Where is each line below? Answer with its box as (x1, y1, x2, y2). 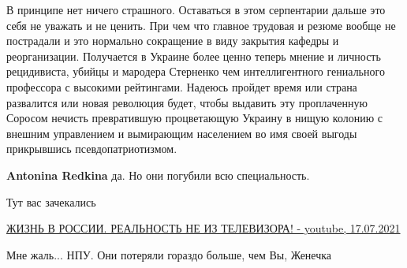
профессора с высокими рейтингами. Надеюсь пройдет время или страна (6, 78, 357, 95)
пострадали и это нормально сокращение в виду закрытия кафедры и (6, 32, 339, 49)
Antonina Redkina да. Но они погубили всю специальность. (6, 166, 310, 183)
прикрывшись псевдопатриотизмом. (6, 140, 177, 157)
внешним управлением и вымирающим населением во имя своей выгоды (6, 125, 357, 141)
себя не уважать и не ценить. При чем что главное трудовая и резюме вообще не (6, 17, 396, 33)
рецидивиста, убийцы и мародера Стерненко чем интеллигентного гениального (6, 63, 385, 80)
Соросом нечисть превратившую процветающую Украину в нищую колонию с (6, 110, 383, 126)
